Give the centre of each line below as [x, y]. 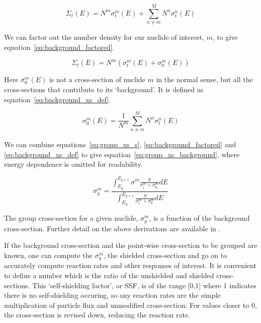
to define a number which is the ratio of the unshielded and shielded [109, 275]
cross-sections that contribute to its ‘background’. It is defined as [104, 89]
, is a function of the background [199, 218]
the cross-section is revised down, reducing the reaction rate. [97, 315]
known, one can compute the [48, 255]
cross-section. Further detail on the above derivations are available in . [112, 228]
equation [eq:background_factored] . [59, 47]
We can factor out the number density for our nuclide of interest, [104, 37]
